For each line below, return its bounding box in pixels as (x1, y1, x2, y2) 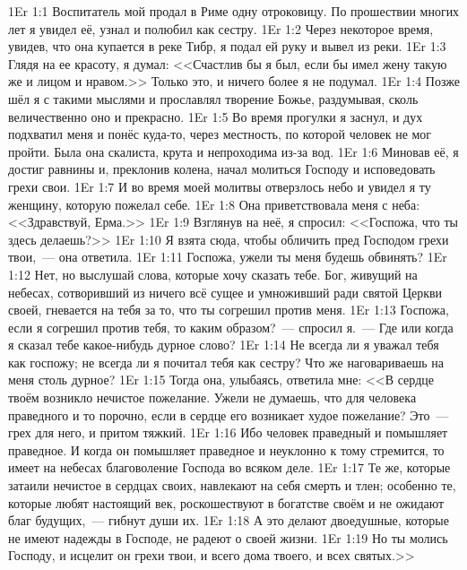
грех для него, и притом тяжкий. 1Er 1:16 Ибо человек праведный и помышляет (8, 423, 448, 442)
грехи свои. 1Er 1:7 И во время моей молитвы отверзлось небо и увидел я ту (8, 177, 431, 195)
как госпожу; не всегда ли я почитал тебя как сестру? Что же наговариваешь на (8, 352, 444, 371)
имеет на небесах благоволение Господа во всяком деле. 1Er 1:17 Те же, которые (8, 458, 451, 477)
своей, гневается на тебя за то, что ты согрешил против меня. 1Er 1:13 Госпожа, (8, 300, 449, 319)
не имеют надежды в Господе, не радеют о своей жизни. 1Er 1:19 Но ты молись (8, 528, 448, 547)
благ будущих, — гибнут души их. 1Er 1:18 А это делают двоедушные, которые (8, 511, 449, 530)
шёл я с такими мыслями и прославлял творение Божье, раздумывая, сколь (8, 89, 419, 108)
